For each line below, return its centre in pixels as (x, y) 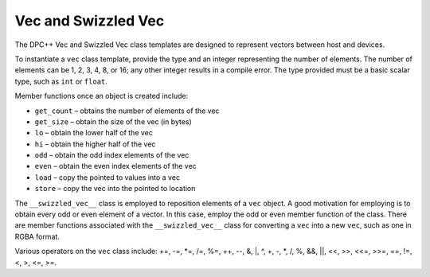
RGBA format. (37, 236)
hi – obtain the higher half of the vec (95, 144)
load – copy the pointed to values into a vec (107, 177)
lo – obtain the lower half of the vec (94, 133)
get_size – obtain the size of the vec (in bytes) (113, 121)
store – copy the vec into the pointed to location (115, 189)
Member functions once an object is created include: (102, 96)
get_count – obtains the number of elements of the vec (127, 111)
